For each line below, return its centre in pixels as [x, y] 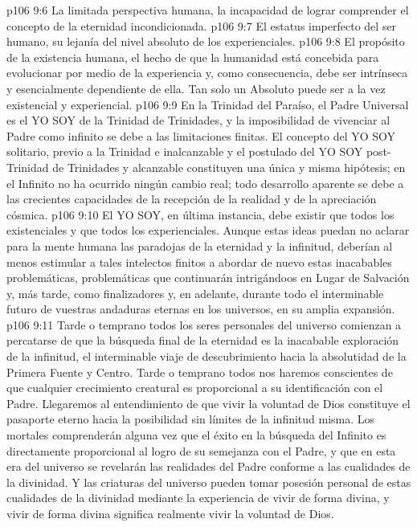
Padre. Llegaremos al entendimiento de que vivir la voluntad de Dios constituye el [208, 403]
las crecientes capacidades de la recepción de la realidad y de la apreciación [192, 199]
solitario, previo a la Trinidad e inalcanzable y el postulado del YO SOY [185, 151]
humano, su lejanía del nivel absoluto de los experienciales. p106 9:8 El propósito [206, 41]
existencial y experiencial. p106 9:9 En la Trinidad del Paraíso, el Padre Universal [208, 104]
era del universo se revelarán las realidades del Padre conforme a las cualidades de [208, 466]
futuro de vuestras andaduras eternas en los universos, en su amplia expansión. [201, 309]
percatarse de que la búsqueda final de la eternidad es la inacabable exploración [203, 340]
